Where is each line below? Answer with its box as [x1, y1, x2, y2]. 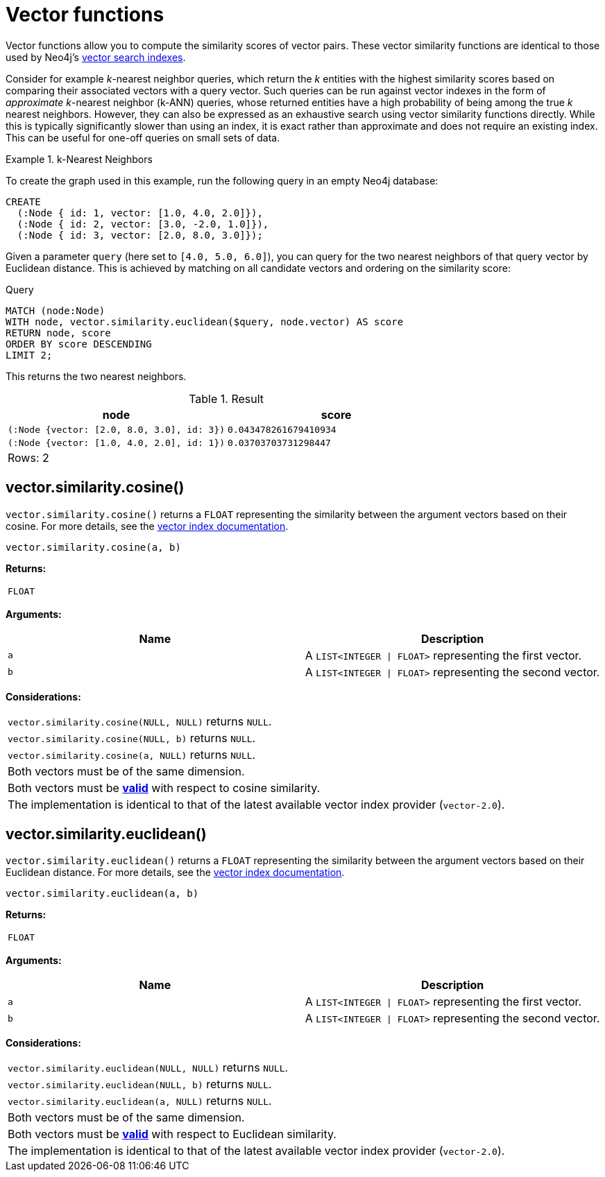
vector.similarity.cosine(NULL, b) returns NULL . [8, 730, 256, 745]
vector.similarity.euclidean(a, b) [6, 888, 199, 900]
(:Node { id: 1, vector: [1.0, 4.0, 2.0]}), [17, 207, 263, 218]
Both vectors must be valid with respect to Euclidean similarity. [8, 1127, 336, 1142]
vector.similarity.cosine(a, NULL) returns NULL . [8, 747, 256, 762]
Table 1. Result [189, 391, 264, 406]
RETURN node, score [6, 327, 111, 338]
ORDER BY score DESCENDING [6, 338, 152, 350]
